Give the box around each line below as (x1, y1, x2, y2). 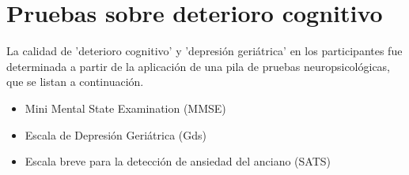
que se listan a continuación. (6, 73, 144, 90)
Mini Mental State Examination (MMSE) (25, 99, 226, 116)
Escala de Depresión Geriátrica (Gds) (25, 126, 207, 143)
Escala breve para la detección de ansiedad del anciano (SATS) (25, 153, 331, 169)
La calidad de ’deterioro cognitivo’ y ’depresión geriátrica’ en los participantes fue (6, 43, 403, 59)
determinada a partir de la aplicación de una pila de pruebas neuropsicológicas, (6, 58, 391, 74)
